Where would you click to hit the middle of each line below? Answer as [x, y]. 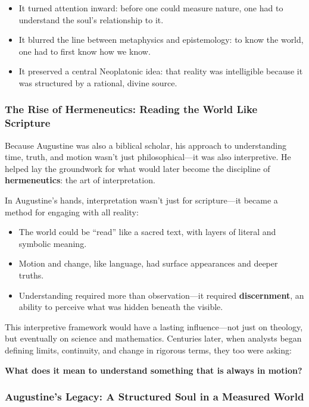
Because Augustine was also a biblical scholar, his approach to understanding [146, 145]
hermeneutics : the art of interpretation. [80, 180]
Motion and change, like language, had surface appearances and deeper [148, 263]
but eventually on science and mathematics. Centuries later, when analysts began [153, 338]
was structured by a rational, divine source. [98, 82]
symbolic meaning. [53, 243]
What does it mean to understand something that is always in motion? [154, 370]
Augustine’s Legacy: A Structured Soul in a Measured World [154, 397]
